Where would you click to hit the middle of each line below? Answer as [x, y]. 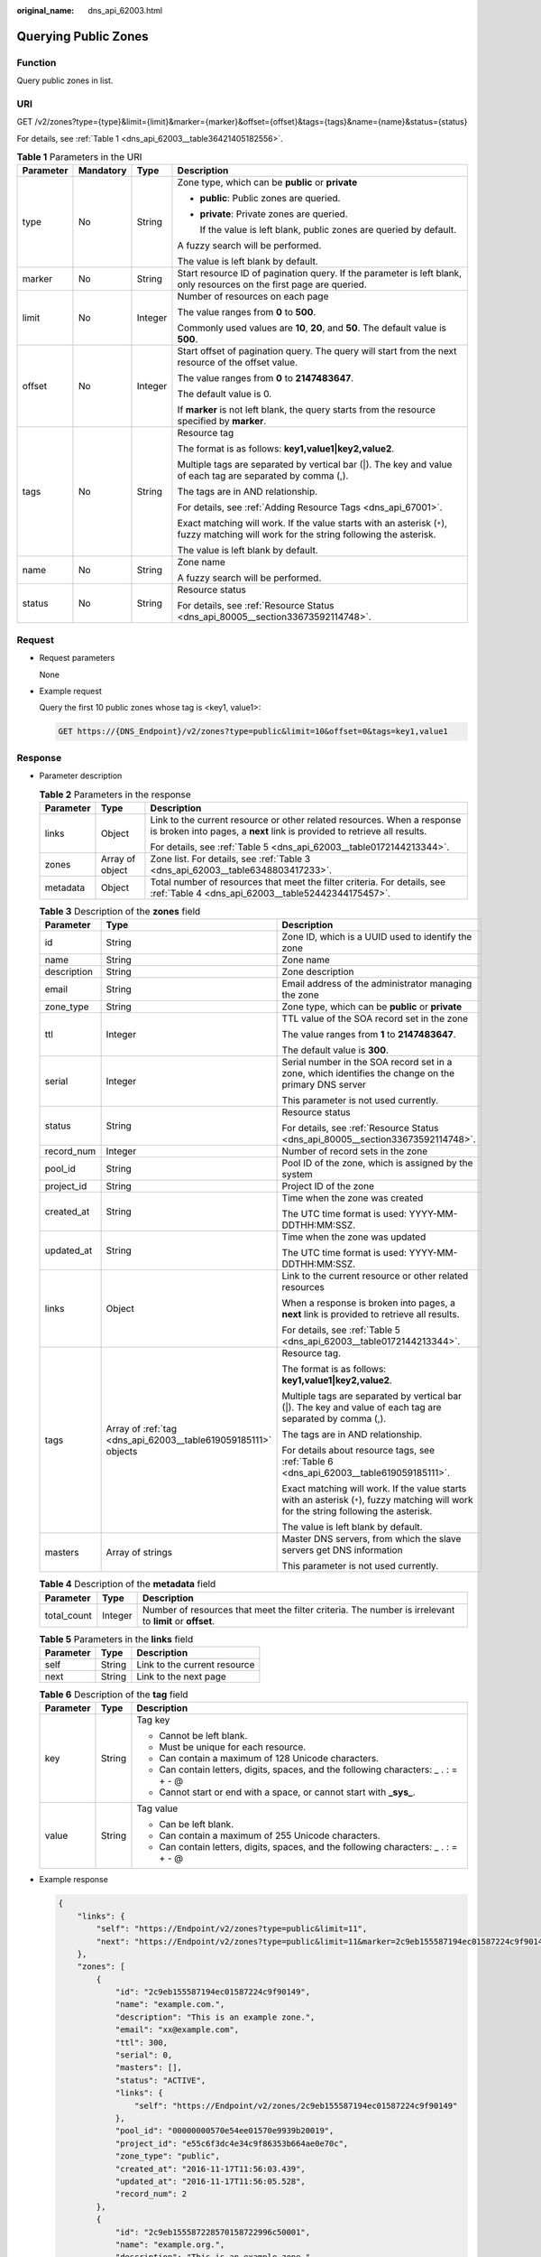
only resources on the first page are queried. [272, 284]
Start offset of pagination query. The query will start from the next [317, 351]
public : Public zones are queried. [270, 199]
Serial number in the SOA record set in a [367, 1063]
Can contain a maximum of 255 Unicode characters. [270, 1835]
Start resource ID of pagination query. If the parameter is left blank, [320, 274]
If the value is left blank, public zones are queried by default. [328, 230]
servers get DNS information [342, 1550]
